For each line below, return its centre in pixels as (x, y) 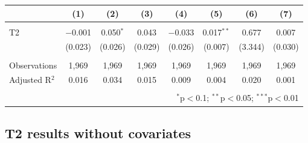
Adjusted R (30, 80)
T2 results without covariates (98, 132)
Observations (33, 65)
